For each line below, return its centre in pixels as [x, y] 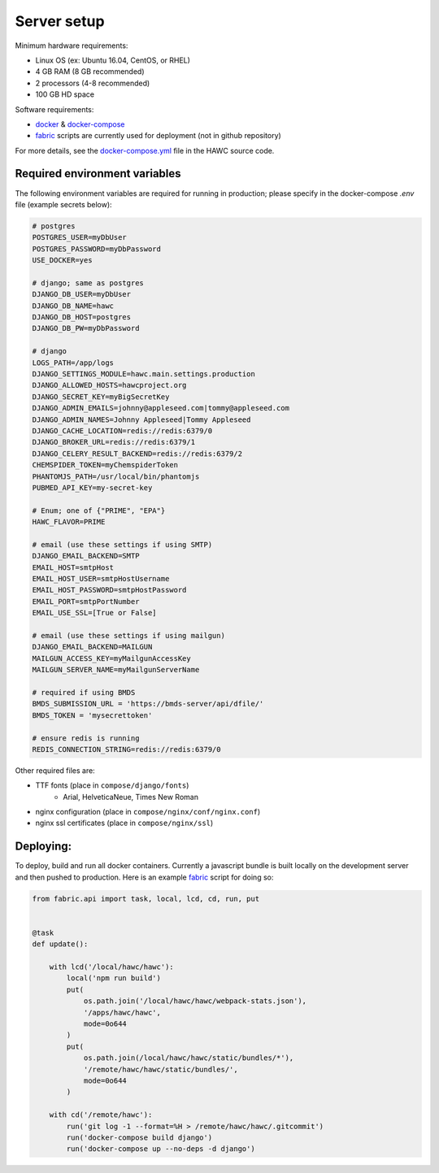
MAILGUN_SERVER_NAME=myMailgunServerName [116, 670]
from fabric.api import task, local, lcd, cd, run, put [146, 899]
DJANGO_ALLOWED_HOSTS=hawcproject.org [109, 385]
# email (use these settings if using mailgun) [128, 636]
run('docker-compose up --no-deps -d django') [161, 1149]
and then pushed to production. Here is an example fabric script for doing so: [144, 877]
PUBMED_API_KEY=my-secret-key [92, 487]
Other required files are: [55, 770]
